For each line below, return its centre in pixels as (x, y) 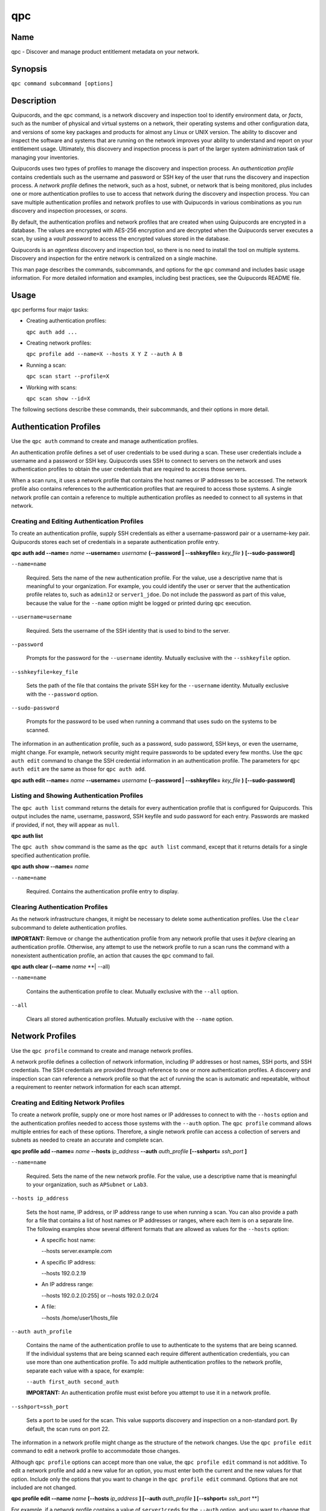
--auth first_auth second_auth (72, 1382)
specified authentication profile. (51, 855)
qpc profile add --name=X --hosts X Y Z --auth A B (104, 354)
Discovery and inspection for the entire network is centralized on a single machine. (114, 258)
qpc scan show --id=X (58, 398)
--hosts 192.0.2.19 (64, 1273)
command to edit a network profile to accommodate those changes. (96, 1451)
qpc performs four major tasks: (50, 309)
